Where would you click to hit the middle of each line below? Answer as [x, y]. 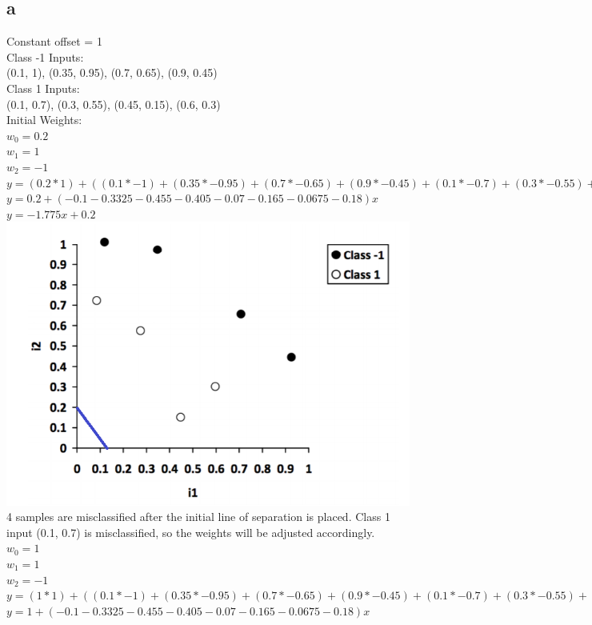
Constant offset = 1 [54, 41]
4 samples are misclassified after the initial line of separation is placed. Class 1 [198, 517]
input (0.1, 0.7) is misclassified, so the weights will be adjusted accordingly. [191, 532]
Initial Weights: [44, 120]
